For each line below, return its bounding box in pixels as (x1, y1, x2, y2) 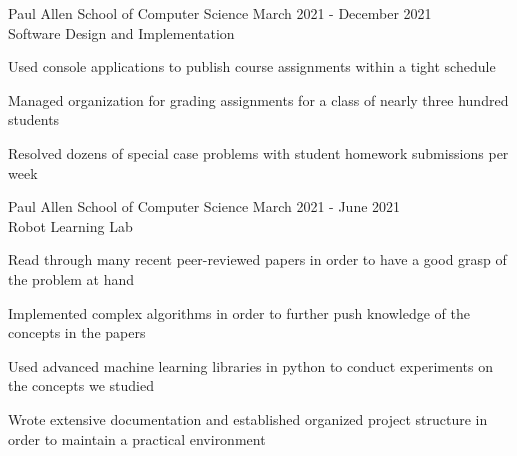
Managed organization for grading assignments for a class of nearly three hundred (8, 89, 509, 110)
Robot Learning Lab (8, 215, 133, 236)
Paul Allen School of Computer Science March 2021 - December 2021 (8, 3, 432, 23)
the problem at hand (8, 268, 135, 289)
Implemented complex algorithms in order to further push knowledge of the (8, 302, 470, 323)
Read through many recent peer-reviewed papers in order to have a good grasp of (8, 249, 507, 270)
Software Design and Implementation (8, 22, 235, 43)
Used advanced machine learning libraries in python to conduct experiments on (8, 355, 493, 376)
